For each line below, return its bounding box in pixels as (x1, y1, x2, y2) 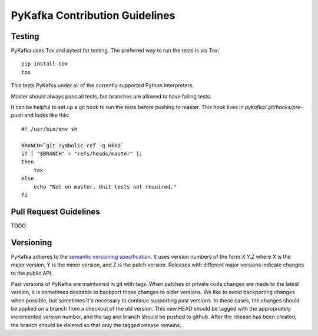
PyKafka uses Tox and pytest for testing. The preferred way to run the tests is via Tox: (11, 47, 220, 54)
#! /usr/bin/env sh (21, 126, 78, 132)
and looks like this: (24, 112, 70, 119)
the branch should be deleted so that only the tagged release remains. (11, 321, 182, 328)
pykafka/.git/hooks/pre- (244, 104, 303, 111)
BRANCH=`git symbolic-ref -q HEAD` (21, 142, 124, 149)
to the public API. (11, 269, 53, 276)
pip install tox (21, 61, 68, 67)
